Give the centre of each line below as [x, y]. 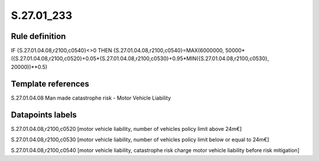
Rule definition [38, 36]
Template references [50, 83]
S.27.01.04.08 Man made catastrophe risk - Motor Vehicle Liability [91, 98]
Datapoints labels [44, 115]
